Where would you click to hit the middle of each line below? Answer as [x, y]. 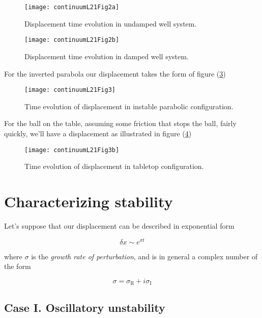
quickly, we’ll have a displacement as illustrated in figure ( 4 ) [98, 133]
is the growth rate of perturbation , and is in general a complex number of [144, 256]
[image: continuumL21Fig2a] [72, 7]
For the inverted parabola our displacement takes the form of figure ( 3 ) [115, 73]
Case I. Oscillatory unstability [85, 307]
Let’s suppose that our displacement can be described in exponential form [119, 225]
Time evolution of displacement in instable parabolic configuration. [129, 106]
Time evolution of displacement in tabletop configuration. [114, 166]
